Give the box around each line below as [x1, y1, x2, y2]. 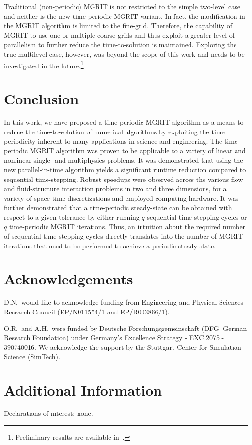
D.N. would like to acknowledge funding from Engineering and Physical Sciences [4, 297, 243, 307]
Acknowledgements [4, 269, 133, 289]
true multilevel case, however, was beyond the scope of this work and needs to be [4, 49, 245, 59]
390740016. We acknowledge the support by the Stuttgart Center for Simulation [4, 342, 241, 352]
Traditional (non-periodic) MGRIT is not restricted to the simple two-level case [4, 1, 241, 11]
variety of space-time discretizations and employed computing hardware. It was [4, 193, 239, 203]
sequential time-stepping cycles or [147, 212, 247, 222]
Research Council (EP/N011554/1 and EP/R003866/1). [4, 306, 170, 316]
